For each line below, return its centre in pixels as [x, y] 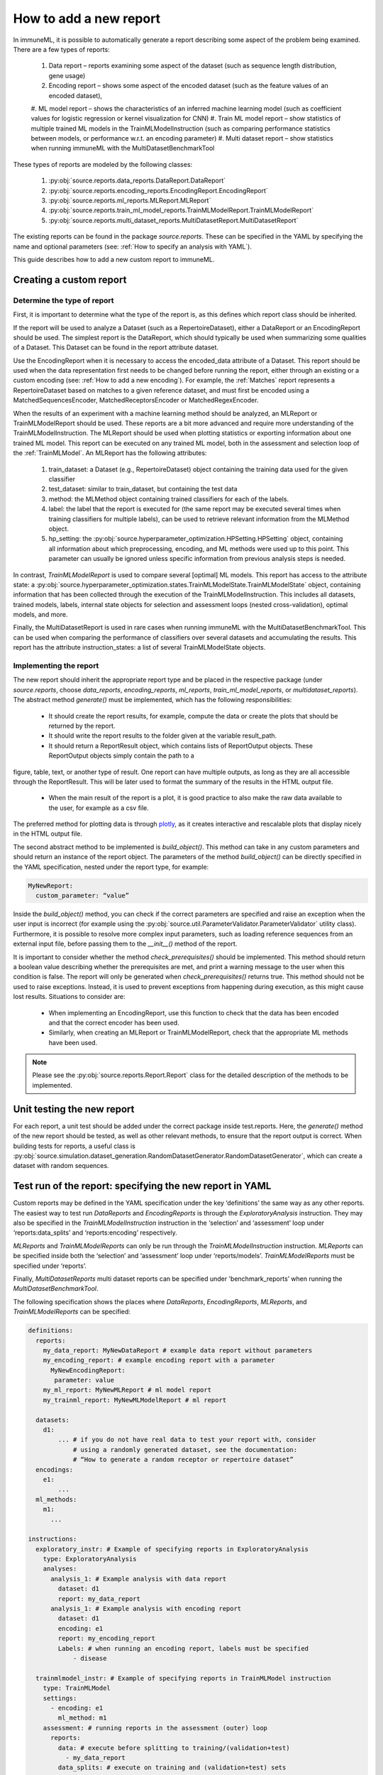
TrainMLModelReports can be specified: [72, 1312]
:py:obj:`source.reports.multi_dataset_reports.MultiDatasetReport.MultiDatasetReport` [173, 220]
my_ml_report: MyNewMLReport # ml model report [127, 1390]
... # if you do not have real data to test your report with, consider [187, 1440]
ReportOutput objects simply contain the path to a [121, 755]
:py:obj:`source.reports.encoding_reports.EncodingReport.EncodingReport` [159, 190]
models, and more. [40, 615]
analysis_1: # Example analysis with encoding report [146, 1609]
